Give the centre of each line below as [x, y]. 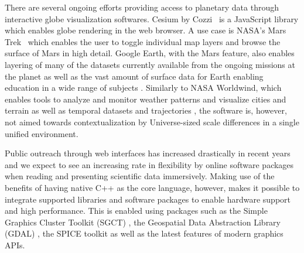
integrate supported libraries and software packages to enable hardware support [148, 199]
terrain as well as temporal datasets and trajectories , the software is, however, [146, 110]
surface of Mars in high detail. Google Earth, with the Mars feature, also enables [150, 53]
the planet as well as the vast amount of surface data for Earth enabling [134, 76]
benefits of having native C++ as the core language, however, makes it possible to [152, 187]
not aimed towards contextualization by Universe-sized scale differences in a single [152, 122]
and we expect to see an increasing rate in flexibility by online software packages [149, 164]
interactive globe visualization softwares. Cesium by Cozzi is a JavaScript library [152, 18]
